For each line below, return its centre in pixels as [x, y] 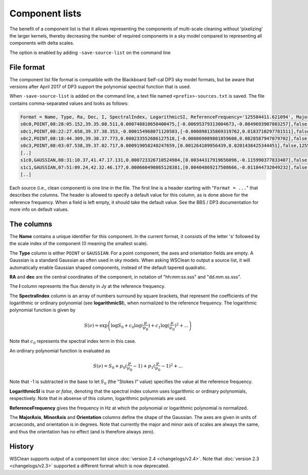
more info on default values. [39, 209]
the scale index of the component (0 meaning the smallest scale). [79, 244]
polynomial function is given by [42, 310]
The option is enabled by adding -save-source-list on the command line [90, 52]
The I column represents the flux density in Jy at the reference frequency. [88, 286]
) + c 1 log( [159, 326]
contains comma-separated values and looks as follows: [69, 103]
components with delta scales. [42, 43]
